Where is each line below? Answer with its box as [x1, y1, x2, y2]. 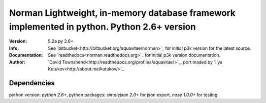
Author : [9, 59, 26, 65]
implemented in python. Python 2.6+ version [9, 21, 196, 32]
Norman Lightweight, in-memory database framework [9, 7, 236, 18]
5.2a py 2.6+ [48, 38, 74, 44]
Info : [9, 45, 19, 51]
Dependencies [9, 79, 55, 87]
